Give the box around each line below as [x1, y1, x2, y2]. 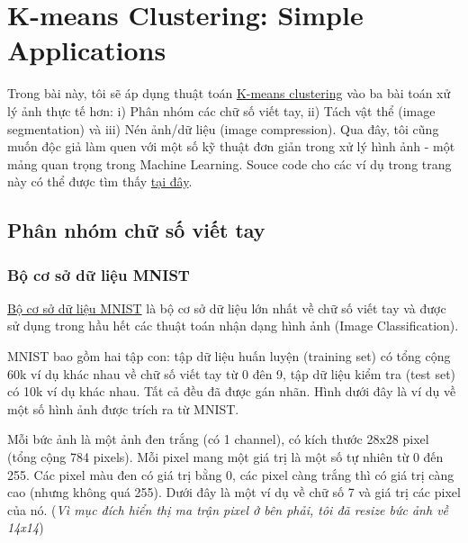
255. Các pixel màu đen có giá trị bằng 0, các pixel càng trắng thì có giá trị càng [7, 465, 454, 484]
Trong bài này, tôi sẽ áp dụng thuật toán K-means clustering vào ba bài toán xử [7, 84, 451, 103]
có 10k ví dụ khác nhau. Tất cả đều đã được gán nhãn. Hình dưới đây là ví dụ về [7, 382, 456, 401]
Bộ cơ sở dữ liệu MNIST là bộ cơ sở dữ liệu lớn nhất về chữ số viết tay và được [7, 298, 446, 317]
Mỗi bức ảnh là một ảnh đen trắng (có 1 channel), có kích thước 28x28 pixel [7, 430, 429, 448]
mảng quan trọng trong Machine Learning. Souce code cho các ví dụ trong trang [7, 154, 452, 173]
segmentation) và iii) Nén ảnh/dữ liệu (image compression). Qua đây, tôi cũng [7, 119, 439, 138]
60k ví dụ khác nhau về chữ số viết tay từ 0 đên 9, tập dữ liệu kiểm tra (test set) [7, 364, 456, 383]
